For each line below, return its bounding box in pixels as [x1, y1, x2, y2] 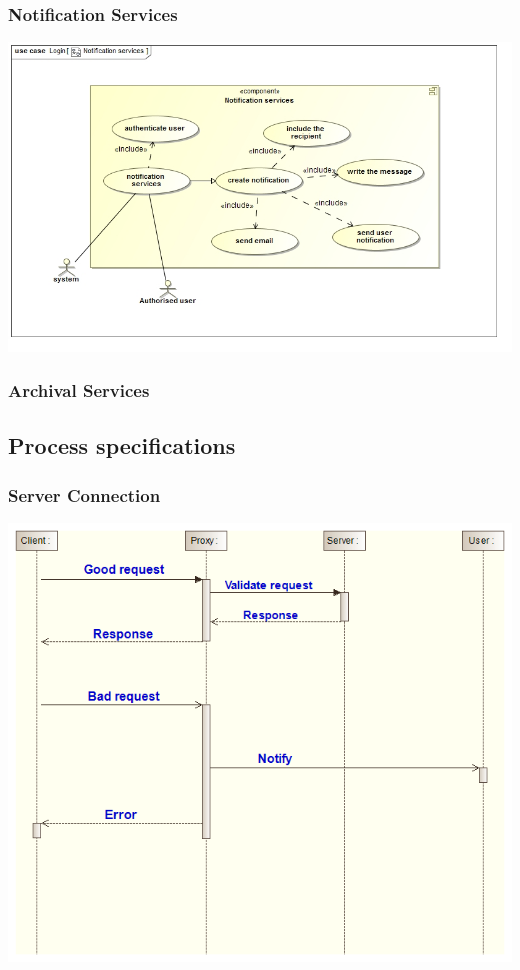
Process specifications [8, 430, 236, 461]
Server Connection [8, 482, 161, 507]
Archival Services [8, 378, 150, 403]
